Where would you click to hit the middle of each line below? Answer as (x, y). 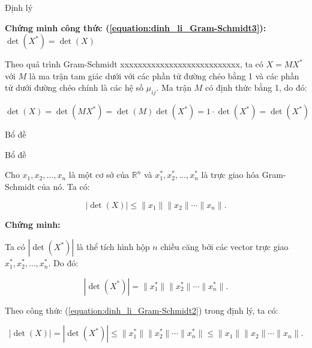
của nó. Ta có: (64, 186)
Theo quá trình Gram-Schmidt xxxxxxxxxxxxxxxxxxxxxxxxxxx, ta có (134, 64)
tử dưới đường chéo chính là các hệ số (74, 87)
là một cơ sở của (99, 175)
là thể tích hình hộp (113, 247)
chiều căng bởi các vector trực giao (224, 247)
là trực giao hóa (230, 175)
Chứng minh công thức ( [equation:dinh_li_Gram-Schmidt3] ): (136, 27)
